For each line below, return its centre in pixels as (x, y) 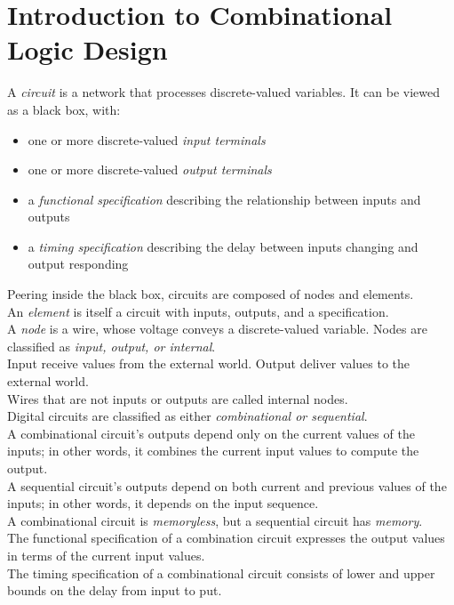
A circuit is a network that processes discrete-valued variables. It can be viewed (224, 92)
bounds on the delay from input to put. (115, 590)
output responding (78, 264)
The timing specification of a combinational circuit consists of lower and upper (221, 573)
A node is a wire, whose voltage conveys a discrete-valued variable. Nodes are (217, 329)
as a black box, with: (64, 109)
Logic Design (88, 49)
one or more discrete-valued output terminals (150, 169)
